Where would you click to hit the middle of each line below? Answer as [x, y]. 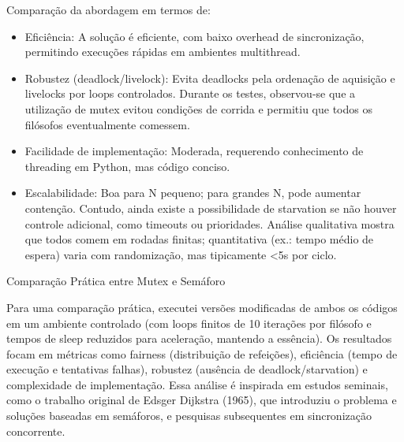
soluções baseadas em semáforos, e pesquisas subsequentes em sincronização [189, 416]
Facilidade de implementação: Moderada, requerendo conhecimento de [194, 151]
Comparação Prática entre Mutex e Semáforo [116, 281]
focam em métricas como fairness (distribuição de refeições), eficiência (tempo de [202, 353]
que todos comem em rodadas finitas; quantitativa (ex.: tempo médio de [199, 239]
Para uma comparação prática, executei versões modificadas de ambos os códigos [202, 307]
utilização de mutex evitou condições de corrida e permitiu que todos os [198, 108]
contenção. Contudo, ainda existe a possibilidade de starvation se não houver [211, 208]
